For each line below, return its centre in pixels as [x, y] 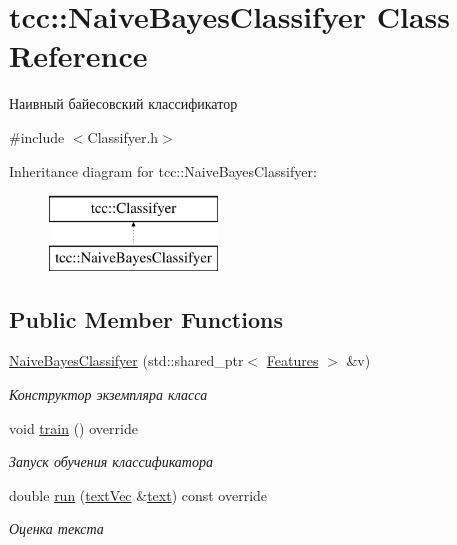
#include [37, 136]
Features [292, 360]
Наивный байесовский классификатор [123, 103]
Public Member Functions [146, 318]
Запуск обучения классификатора [111, 461]
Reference [78, 55]
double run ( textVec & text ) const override [138, 494]
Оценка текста [56, 528]
